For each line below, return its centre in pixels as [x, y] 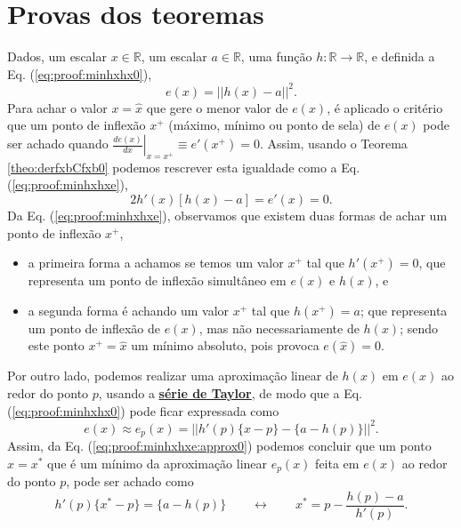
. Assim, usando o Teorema [333, 143]
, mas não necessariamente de [279, 328]
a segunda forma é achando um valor [129, 310]
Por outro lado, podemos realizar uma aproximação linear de [173, 376]
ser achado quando [58, 143]
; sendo [419, 328]
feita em [337, 463]
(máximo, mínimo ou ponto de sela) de [274, 125]
